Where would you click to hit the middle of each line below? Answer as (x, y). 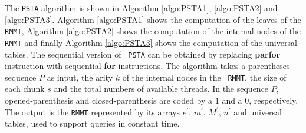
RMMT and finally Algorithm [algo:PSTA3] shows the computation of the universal (151, 42)
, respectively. (274, 100)
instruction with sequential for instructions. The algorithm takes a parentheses (147, 66)
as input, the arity (80, 77)
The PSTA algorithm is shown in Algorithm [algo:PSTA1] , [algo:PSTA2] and (141, 8)
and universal (258, 112)
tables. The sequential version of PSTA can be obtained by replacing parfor (143, 54)
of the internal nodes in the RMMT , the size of (204, 77)
